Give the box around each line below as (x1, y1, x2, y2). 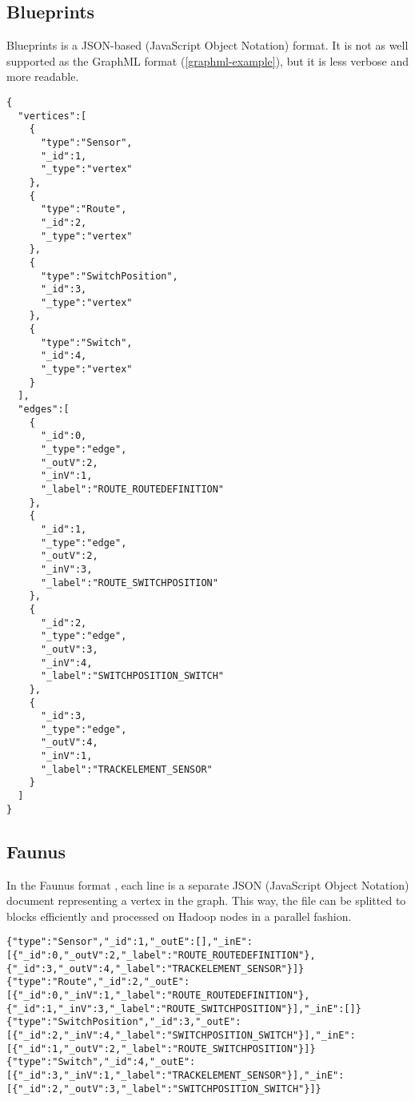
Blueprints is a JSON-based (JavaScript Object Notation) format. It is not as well (6, 37, 409, 54)
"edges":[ (18, 404, 70, 416)
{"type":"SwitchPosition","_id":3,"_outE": (6, 1016, 241, 1028)
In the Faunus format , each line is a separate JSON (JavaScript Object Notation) (6, 876, 409, 893)
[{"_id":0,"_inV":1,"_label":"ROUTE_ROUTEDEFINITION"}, (6, 990, 310, 1002)
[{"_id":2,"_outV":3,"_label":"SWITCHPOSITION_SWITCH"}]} (6, 1083, 321, 1095)
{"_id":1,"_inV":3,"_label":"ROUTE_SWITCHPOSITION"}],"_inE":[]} (6, 1003, 361, 1015)
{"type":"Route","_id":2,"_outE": (6, 976, 190, 988)
